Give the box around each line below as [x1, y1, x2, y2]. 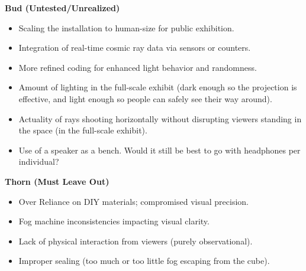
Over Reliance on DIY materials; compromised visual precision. [18, 195, 249, 207]
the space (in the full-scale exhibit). [18, 124, 147, 136]
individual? [18, 155, 59, 168]
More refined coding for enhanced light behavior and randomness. [18, 61, 257, 73]
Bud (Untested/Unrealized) [5, 2, 120, 14]
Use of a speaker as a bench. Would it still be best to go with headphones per [18, 143, 301, 156]
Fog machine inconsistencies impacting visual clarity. [18, 215, 210, 227]
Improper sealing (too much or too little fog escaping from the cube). [18, 254, 270, 267]
